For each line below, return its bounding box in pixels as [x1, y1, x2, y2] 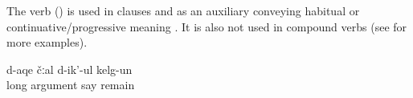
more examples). [6, 34, 88, 51]
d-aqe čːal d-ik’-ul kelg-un [6, 60, 133, 77]
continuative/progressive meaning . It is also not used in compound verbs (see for [6, 18, 407, 35]
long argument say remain [6, 76, 135, 93]
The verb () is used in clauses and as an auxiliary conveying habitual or [6, 2, 360, 18]
